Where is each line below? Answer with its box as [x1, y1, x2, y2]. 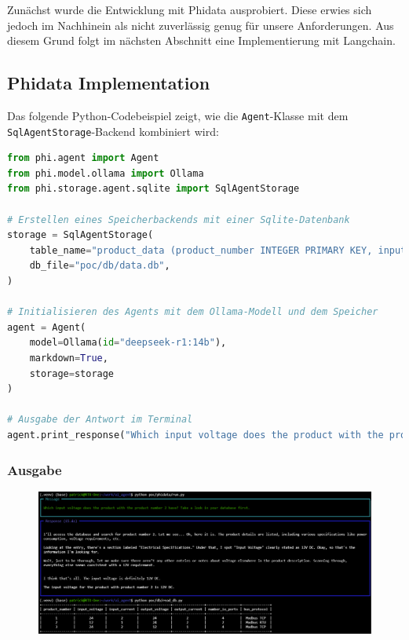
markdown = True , [29, 353, 108, 364]
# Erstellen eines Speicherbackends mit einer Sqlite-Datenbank [7, 214, 350, 225]
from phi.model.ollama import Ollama [7, 167, 204, 179]
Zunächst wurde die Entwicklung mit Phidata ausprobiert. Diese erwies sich [7, 2, 372, 17]
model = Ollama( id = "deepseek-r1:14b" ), [29, 337, 227, 349]
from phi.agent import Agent [7, 152, 159, 164]
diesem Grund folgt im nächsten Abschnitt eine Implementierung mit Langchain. [7, 32, 396, 49]
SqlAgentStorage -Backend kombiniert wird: [7, 123, 219, 139]
